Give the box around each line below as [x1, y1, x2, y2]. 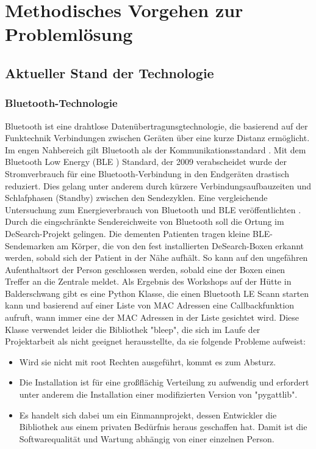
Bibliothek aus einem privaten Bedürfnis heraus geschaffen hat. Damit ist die [19, 420, 307, 433]
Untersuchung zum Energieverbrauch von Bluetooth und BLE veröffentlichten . [5, 203, 301, 216]
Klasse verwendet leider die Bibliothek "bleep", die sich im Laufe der [5, 323, 260, 335]
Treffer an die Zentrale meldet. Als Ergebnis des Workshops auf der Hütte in [5, 275, 292, 288]
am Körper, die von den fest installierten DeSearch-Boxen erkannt [57, 239, 304, 252]
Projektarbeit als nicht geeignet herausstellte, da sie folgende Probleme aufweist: [5, 335, 306, 348]
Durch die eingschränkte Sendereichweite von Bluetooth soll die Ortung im [5, 215, 284, 228]
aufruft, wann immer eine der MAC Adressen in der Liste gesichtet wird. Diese [5, 311, 300, 324]
